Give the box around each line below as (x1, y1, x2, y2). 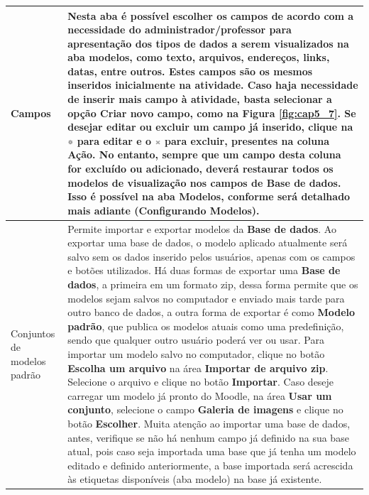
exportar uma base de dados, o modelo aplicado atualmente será (67, 235, 348, 250)
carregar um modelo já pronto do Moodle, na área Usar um (67, 388, 332, 403)
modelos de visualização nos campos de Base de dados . (67, 175, 341, 190)
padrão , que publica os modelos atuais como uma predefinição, (67, 318, 344, 333)
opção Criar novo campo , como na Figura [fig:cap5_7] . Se (67, 105, 356, 120)
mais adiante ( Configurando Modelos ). (67, 202, 260, 217)
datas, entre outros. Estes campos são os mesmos (67, 63, 313, 78)
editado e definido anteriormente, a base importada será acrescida (67, 457, 353, 472)
